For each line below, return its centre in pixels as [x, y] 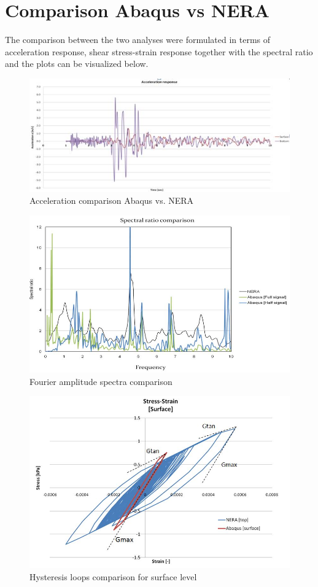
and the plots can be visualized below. [77, 64]
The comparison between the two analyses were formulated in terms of [138, 40]
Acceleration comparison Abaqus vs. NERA [112, 200]
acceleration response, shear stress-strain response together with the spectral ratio [159, 51]
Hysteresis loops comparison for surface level [113, 576]
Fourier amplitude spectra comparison [101, 381]
